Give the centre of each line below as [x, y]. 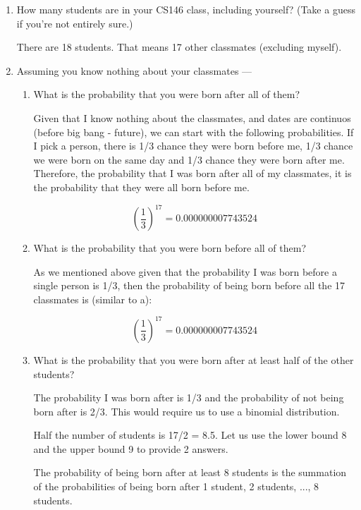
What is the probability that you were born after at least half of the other [194, 359]
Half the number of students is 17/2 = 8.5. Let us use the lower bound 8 [190, 435]
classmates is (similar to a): [93, 299]
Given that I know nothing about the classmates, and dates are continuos [192, 117]
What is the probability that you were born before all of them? [170, 248]
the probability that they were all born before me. [141, 187]
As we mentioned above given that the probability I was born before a [185, 271]
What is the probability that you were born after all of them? [167, 94]
